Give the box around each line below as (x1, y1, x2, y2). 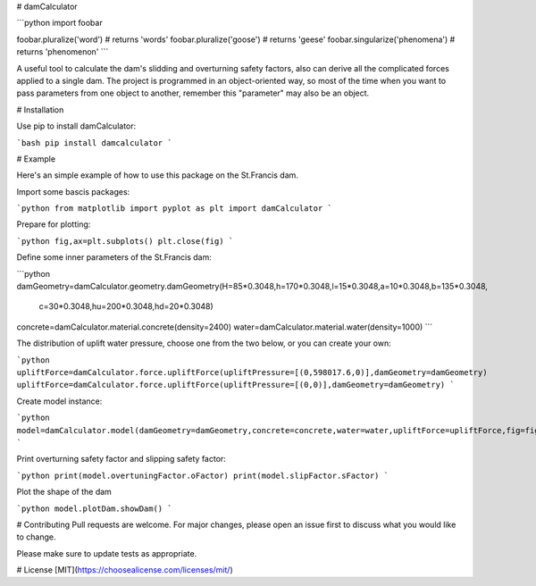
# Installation (16, 104, 64, 115)
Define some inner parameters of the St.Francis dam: (16, 252, 212, 263)
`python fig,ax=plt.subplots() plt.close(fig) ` (16, 236, 234, 246)
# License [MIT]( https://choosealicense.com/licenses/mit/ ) (16, 565, 234, 575)
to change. (16, 532, 56, 542)
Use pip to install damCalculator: (16, 121, 137, 131)
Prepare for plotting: (16, 219, 91, 230)
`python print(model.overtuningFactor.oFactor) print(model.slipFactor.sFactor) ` (16, 470, 389, 481)
